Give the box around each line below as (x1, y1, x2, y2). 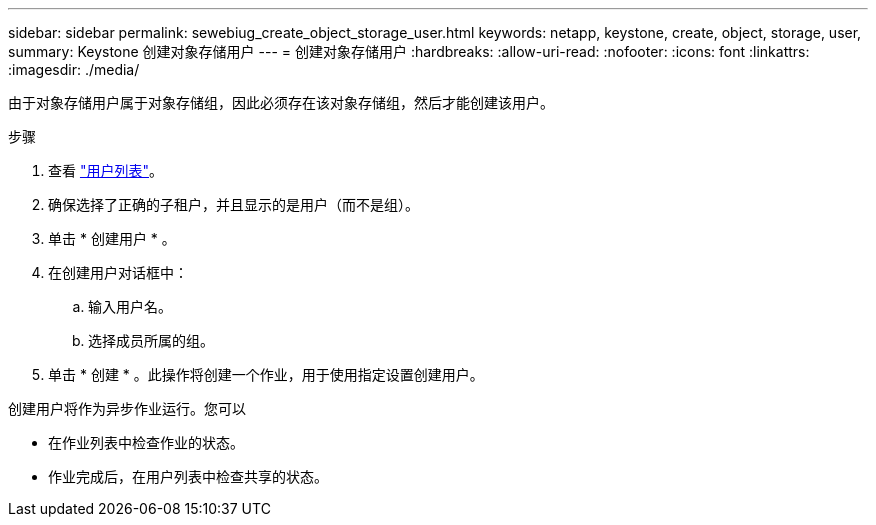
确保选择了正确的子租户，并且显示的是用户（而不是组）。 (48, 196, 419, 213)
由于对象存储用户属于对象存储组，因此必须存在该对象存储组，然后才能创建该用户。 (8, 94, 554, 111)
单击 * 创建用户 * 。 (48, 230, 176, 247)
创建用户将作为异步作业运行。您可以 (8, 400, 246, 417)
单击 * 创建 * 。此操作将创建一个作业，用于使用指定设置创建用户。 (48, 366, 484, 383)
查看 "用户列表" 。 (48, 162, 163, 179)
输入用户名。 (88, 298, 172, 315)
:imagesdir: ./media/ (8, 61, 140, 78)
